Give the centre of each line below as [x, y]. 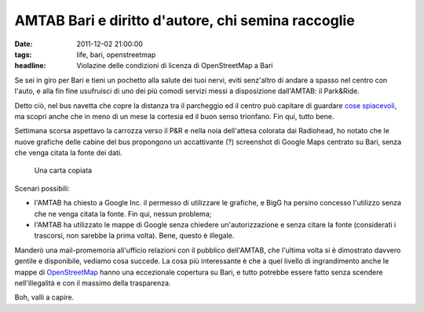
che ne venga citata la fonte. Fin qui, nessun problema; [123, 214]
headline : [30, 66]
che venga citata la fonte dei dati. [68, 153]
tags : [23, 54]
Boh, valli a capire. [44, 297]
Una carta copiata [63, 171]
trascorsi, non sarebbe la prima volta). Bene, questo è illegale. [134, 236]
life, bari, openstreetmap [116, 54]
